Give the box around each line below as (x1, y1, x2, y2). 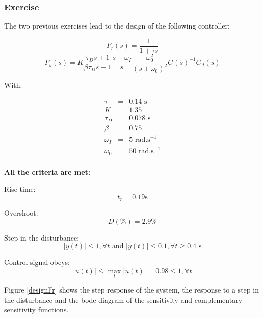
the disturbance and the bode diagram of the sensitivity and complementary (4, 294, 243, 305)
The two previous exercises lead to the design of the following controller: (4, 20, 230, 31)
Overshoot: (4, 207, 38, 218)
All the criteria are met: (4, 166, 91, 177)
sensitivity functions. (4, 304, 69, 315)
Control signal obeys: (4, 257, 70, 268)
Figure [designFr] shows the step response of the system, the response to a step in (4, 284, 259, 295)
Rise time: (4, 183, 36, 194)
